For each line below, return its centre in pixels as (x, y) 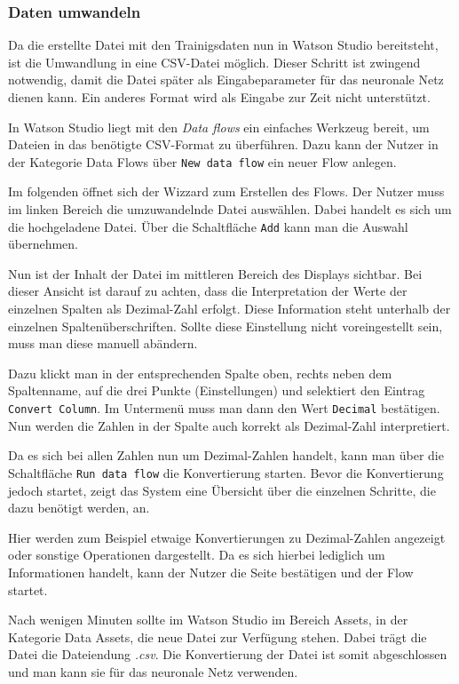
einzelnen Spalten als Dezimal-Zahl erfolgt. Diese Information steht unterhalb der (229, 309)
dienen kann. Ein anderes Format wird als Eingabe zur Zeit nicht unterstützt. (219, 97)
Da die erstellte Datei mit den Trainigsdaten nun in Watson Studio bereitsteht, (223, 45)
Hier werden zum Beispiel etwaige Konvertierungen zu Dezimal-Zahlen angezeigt (227, 537)
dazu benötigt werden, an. (79, 508)
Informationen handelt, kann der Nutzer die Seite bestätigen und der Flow (211, 572)
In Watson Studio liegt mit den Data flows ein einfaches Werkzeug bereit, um (219, 127)
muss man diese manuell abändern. (103, 343)
